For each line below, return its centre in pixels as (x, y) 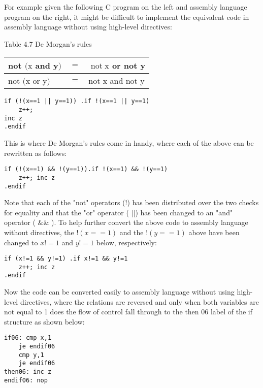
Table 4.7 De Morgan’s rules (48, 43)
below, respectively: (126, 242)
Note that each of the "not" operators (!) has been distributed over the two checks (131, 202)
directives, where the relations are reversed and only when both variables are (139, 301)
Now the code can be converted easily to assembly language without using (119, 292)
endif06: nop (26, 380)
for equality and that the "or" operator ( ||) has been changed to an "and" (119, 212)
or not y (129, 66)
